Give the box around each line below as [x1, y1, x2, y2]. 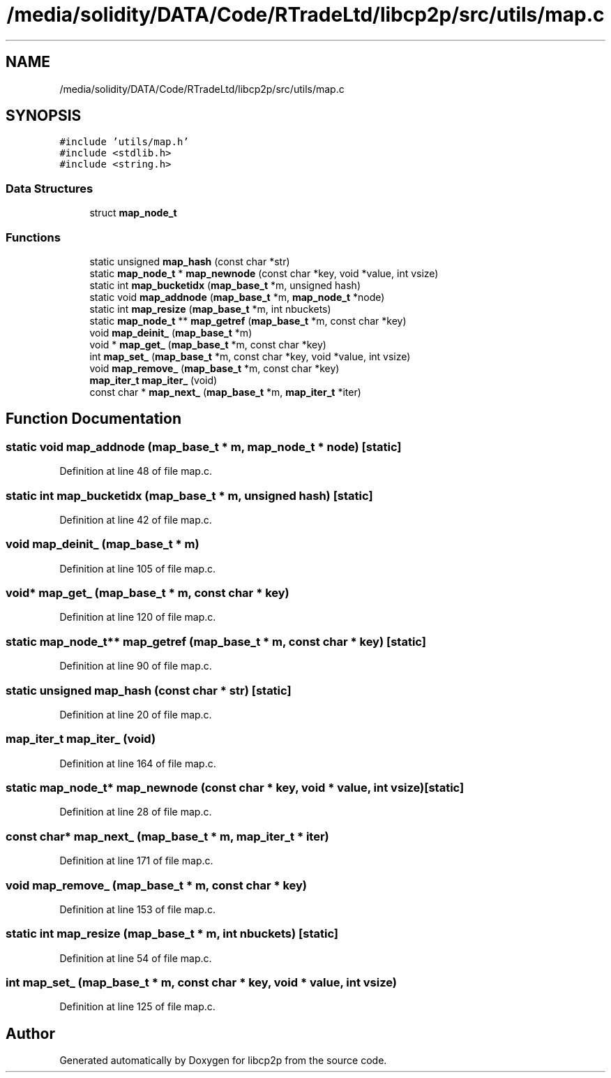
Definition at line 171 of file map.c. [59, 855, 213, 867]
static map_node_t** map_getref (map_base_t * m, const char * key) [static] [6, 634, 426, 649]
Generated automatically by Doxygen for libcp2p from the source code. [59, 1054, 387, 1067]
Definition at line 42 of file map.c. [59, 513, 212, 526]
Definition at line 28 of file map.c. [59, 806, 212, 818]
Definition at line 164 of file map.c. [59, 757, 216, 769]
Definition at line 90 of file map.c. [59, 660, 212, 672]
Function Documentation [6, 410, 181, 428]
